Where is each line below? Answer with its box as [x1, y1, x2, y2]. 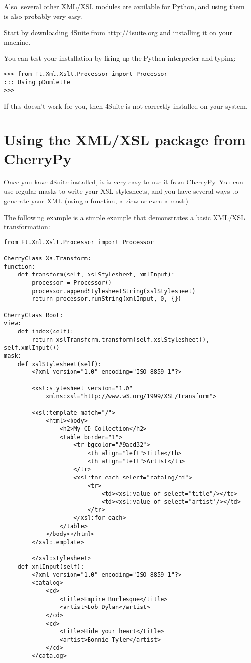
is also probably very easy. [4, 11, 82, 21]
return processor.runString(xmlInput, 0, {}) [32, 295, 182, 303]
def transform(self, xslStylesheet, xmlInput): [18, 271, 175, 278]
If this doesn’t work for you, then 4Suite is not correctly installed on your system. [4, 100, 248, 110]
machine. [4, 37, 31, 47]
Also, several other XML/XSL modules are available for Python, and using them [4, 1, 245, 11]
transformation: [4, 221, 50, 232]
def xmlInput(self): [18, 563, 84, 571]
